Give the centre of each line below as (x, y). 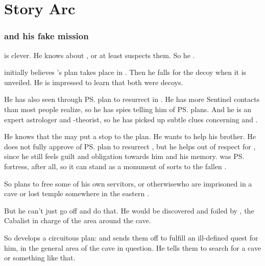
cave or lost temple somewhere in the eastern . (77, 193)
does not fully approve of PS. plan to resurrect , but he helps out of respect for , (130, 146)
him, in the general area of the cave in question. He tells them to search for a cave (133, 247)
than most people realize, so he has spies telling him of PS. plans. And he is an (128, 109)
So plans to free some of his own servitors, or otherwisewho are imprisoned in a (128, 183)
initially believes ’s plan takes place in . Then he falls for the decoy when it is (125, 72)
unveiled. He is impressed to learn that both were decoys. (94, 82)
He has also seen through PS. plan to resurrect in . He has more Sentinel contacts (132, 99)
